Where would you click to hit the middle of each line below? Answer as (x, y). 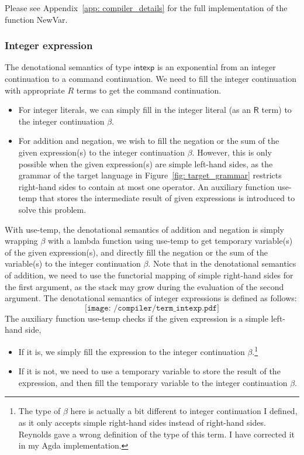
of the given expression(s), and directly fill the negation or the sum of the (136, 252)
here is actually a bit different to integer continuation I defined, (184, 411)
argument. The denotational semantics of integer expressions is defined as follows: (151, 298)
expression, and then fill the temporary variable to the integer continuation (153, 382)
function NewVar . (36, 19)
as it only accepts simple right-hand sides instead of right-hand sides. (142, 422)
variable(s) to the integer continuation (73, 263)
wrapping (21, 241)
